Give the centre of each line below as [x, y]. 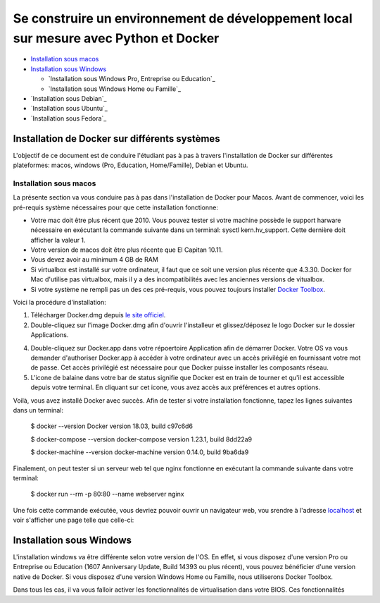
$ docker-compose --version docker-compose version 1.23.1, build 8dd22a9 [141, 439]
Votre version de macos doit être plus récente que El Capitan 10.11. [127, 250]
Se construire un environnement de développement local [183, 18]
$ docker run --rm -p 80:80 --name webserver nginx [107, 494]
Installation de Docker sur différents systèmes [117, 139]
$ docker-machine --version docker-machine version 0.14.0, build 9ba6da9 [140, 452]
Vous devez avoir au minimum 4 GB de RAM [94, 260]
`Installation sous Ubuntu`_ [69, 109]
